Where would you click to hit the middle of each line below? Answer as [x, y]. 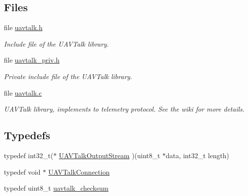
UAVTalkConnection [79, 171]
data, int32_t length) [197, 155]
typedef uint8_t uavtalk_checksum [56, 188]
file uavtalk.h [23, 27]
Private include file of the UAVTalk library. [68, 76]
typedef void [22, 171]
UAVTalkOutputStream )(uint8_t [109, 155]
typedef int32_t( [29, 155]
